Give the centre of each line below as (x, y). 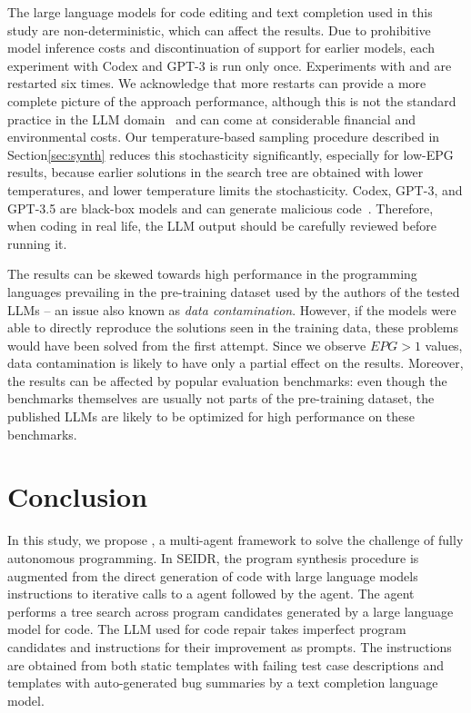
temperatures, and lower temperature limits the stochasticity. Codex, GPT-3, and (235, 189)
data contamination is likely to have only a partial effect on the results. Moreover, (235, 363)
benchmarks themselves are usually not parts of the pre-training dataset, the (221, 398)
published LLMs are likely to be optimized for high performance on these (211, 416)
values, (444, 345)
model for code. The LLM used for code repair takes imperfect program (207, 629)
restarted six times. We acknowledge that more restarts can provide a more (217, 83)
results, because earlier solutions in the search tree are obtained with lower (215, 172)
